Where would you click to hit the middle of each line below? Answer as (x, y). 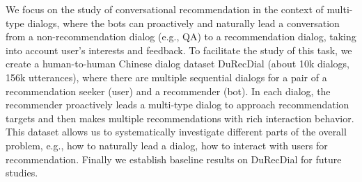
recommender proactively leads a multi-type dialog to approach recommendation (178, 105)
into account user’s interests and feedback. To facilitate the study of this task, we (179, 50)
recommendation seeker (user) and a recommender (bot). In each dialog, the (168, 91)
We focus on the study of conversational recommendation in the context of (165, 9)
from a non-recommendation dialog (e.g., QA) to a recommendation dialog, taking (181, 36)
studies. (22, 173)
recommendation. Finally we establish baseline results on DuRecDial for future (174, 159)
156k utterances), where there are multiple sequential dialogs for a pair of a (166, 77)
